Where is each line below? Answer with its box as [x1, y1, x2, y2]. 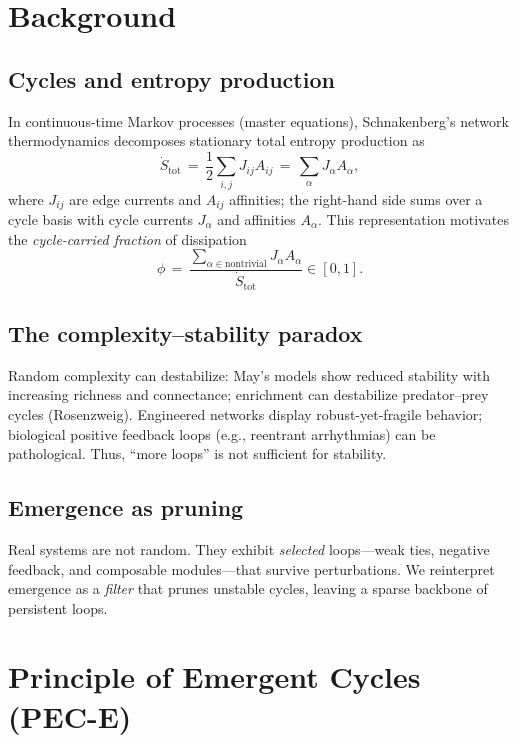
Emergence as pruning [8, 492, 244, 523]
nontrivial [225, 259, 267, 269]
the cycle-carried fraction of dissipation [8, 228, 247, 249]
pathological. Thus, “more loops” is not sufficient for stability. [8, 443, 387, 464]
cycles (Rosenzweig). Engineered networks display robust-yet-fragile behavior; [8, 403, 483, 424]
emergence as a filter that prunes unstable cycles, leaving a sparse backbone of [8, 578, 488, 599]
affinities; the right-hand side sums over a [229, 188, 483, 209]
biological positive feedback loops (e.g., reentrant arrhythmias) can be [8, 423, 436, 444]
